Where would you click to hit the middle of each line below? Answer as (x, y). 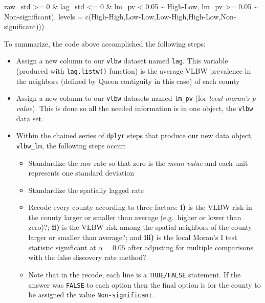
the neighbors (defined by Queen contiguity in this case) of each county (128, 81)
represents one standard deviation (81, 173)
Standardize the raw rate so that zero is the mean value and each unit (138, 163)
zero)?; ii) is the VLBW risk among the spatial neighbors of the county (140, 227)
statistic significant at (62, 247)
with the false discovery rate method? (87, 257)
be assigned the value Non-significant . (91, 295)
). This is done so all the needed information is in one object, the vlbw (142, 108)
